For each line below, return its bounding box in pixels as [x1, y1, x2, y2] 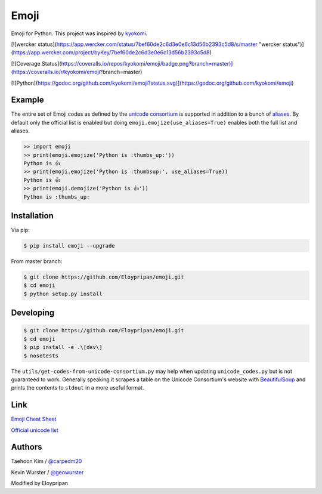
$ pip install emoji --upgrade [23, 242, 116, 249]
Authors [11, 442, 42, 452]
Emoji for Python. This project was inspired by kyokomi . [11, 30, 148, 37]
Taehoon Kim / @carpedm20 [11, 458, 82, 465]
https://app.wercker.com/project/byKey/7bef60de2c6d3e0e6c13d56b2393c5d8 [13, 49, 210, 56]
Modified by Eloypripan [11, 480, 69, 487]
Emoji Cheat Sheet [11, 415, 57, 423]
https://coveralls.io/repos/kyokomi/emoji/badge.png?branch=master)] [61, 60, 233, 67]
